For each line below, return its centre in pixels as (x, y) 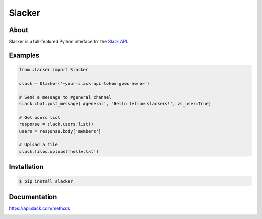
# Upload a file (39, 145)
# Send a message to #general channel (65, 97)
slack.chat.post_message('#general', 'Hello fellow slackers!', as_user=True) (115, 104)
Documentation (33, 197)
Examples (24, 55)
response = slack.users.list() (57, 124)
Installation (26, 167)
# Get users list (40, 117)
